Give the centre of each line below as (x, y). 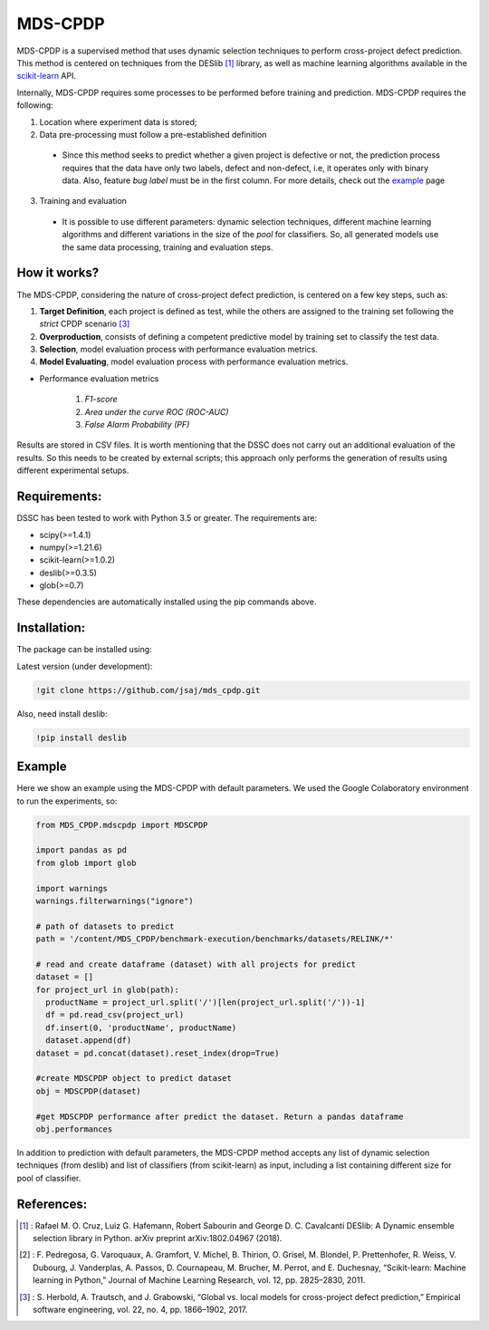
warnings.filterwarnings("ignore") (115, 901)
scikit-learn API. (47, 76)
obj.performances (74, 1129)
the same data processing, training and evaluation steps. (168, 247)
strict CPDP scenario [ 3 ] (85, 324)
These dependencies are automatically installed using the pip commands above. (167, 602)
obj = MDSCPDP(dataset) (89, 1091)
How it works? (58, 273)
